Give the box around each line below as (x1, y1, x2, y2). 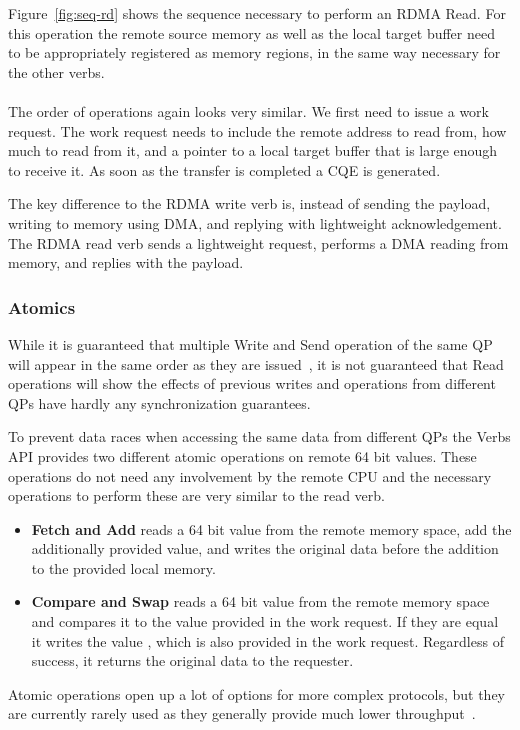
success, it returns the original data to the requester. (31, 650, 354, 671)
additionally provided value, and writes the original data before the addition (31, 538, 499, 559)
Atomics (8, 294, 76, 319)
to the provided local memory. (31, 557, 216, 578)
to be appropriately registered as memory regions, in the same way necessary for (8, 42, 501, 63)
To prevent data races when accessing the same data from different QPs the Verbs (8, 426, 511, 447)
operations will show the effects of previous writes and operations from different (8, 373, 496, 394)
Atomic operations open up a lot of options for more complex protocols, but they (8, 683, 506, 704)
